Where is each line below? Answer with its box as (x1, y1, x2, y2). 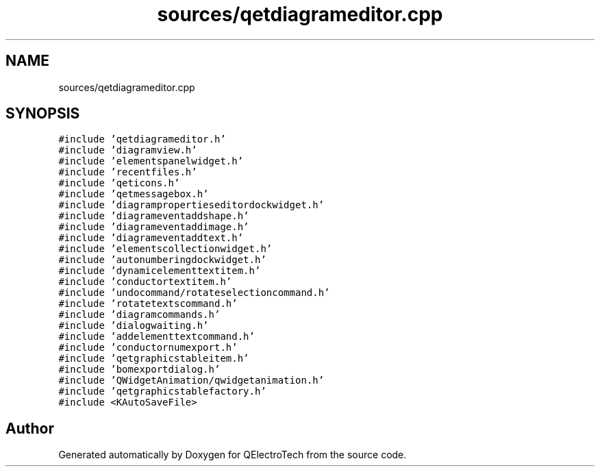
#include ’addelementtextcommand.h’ (58, 331, 255, 343)
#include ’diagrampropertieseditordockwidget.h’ (58, 199, 325, 211)
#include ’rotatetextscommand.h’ (58, 298, 238, 310)
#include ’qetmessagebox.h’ (58, 188, 209, 200)
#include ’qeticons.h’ (58, 177, 180, 189)
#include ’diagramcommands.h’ (58, 309, 221, 321)
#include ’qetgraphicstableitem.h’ (58, 353, 249, 364)
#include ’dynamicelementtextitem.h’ (58, 265, 261, 277)
